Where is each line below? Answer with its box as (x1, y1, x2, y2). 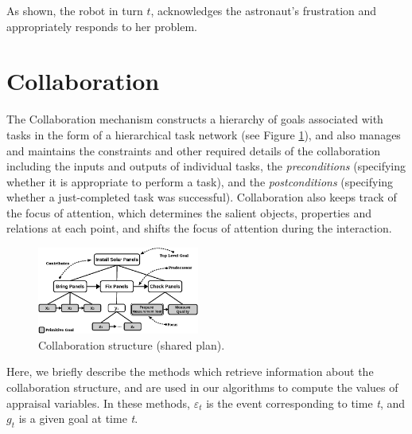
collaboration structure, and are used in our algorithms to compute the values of (6, 379, 398, 396)
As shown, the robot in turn (6, 2, 143, 18)
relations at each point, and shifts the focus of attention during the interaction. (6, 220, 392, 237)
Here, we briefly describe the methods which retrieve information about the (6, 363, 374, 380)
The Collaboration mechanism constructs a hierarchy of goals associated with (6, 111, 383, 127)
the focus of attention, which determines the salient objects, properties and (6, 204, 372, 221)
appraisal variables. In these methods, (6, 394, 190, 411)
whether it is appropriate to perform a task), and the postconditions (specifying (6, 173, 394, 190)
